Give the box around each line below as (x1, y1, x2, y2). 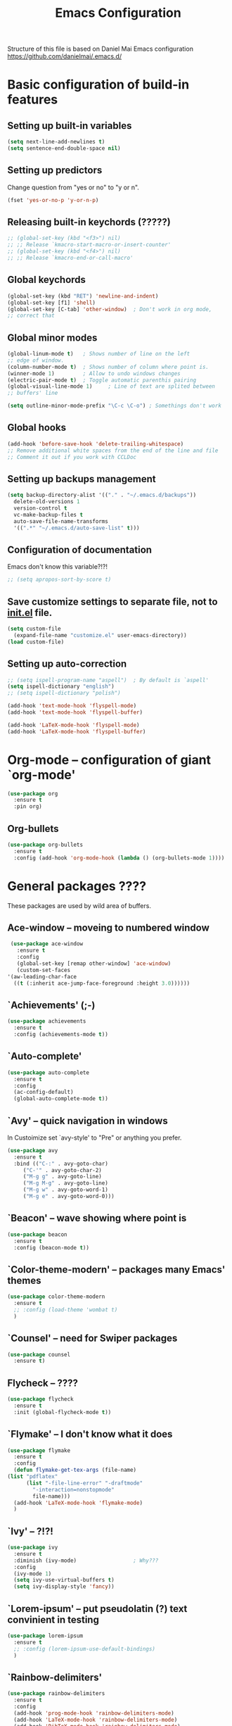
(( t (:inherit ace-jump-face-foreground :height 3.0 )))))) (13, 980, 191, 987)
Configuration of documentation (7, 543, 153, 555)
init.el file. (7, 607, 53, 619)
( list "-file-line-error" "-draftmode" (25, 1480, 143, 1487)
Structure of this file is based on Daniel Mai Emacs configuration (7, 44, 193, 53)
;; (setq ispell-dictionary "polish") (7, 690, 121, 697)
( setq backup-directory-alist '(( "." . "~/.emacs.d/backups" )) (7, 491, 197, 499)
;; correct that (7, 312, 55, 320)
